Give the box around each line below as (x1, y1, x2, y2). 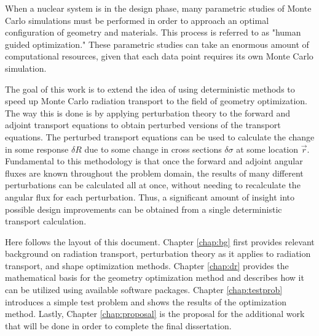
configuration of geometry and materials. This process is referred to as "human (5, 26, 301, 39)
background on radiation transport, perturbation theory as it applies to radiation (5, 247, 311, 260)
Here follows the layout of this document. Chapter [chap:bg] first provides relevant (5, 235, 315, 248)
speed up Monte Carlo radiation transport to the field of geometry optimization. (5, 94, 307, 107)
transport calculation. (5, 215, 87, 227)
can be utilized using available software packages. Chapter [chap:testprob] (5, 283, 283, 296)
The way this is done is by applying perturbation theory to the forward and (5, 106, 291, 119)
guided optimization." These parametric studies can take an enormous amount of (5, 37, 309, 50)
